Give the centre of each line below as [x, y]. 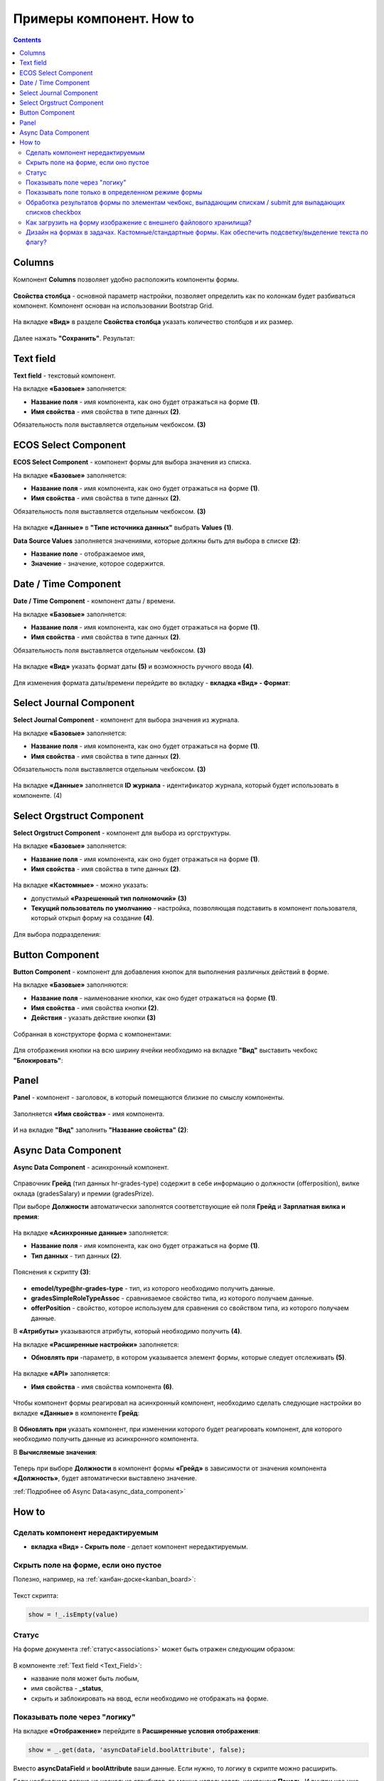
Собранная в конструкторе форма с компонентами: [92, 1034]
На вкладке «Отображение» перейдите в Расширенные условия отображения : [137, 1730]
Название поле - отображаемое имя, [88, 554]
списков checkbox [54, 212]
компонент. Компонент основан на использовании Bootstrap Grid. [113, 306]
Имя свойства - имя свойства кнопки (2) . [95, 1007]
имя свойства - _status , [67, 1688]
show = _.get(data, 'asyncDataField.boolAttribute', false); [137, 1750]
